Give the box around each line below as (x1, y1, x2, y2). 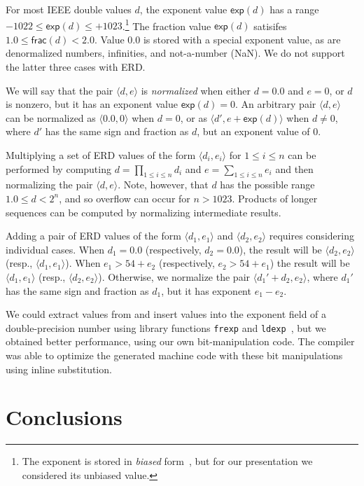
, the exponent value (139, 2, 227, 16)
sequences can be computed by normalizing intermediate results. (6, 204, 281, 219)
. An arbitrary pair (234, 97, 316, 111)
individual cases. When (6, 242, 104, 256)
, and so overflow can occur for (59, 190, 190, 205)
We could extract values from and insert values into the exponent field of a (6, 307, 327, 321)
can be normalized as (6, 110, 96, 125)
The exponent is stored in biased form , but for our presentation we (22, 454, 313, 468)
